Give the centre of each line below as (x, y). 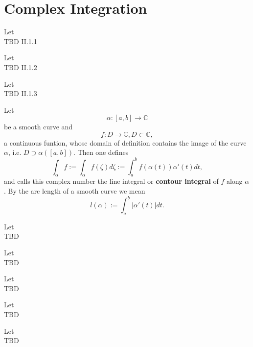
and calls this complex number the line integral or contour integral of (111, 181)
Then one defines (103, 152)
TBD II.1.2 (21, 67)
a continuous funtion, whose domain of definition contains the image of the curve (125, 142)
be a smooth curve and (38, 127)
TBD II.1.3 (21, 93)
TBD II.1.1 (21, 41)
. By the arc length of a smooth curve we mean (75, 190)
